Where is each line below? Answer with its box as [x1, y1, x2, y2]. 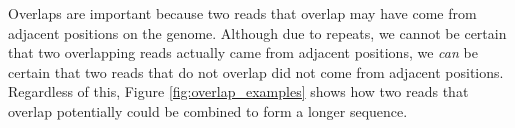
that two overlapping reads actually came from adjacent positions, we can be [8, 42, 478, 63]
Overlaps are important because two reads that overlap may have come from [8, 3, 477, 23]
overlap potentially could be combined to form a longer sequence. [8, 100, 408, 121]
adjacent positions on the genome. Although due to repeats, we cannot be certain [8, 22, 507, 43]
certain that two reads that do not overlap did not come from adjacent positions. [8, 61, 504, 82]
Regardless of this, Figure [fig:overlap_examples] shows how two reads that [8, 81, 469, 102]
